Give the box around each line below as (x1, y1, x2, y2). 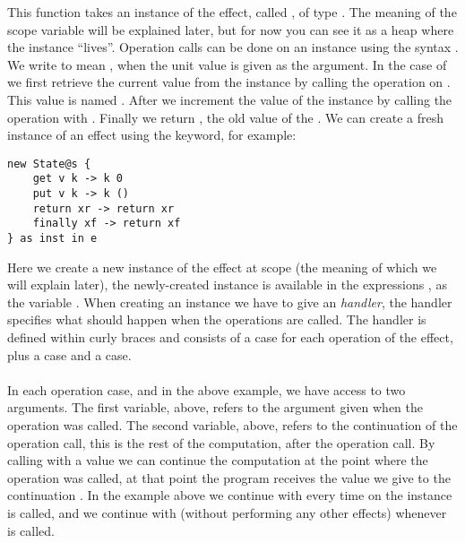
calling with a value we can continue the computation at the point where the (7, 451, 428, 470)
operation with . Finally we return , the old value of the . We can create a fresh (7, 108, 443, 126)
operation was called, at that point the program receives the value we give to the (7, 468, 451, 487)
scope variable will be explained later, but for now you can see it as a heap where (7, 20, 454, 39)
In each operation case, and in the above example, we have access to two (7, 380, 406, 399)
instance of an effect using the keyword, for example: (7, 125, 297, 144)
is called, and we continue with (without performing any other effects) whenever (7, 504, 447, 521)
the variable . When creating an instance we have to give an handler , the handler (7, 292, 452, 311)
